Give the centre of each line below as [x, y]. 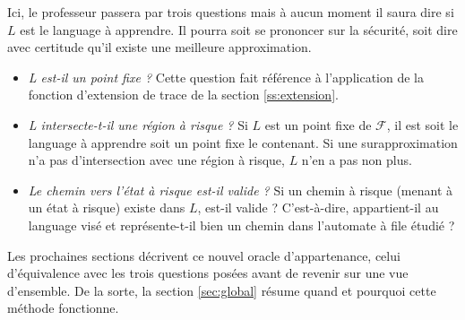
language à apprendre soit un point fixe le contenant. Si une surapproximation [243, 142]
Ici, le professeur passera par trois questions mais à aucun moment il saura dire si [231, 12]
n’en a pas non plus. [357, 160]
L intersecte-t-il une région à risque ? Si [138, 124]
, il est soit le [422, 124]
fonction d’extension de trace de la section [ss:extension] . [183, 95]
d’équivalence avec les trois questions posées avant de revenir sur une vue [208, 273]
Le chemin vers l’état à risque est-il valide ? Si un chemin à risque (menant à [241, 190]
